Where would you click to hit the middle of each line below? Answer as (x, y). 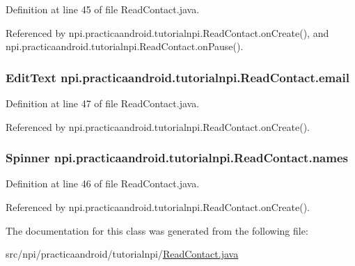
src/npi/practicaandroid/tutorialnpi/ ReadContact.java (122, 254)
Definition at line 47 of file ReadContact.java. (103, 103)
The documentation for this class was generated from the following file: (157, 230)
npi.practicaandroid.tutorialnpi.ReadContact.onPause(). (125, 46)
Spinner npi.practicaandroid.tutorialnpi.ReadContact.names (177, 158)
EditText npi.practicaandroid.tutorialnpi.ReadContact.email (177, 77)
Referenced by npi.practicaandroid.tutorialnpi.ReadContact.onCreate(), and (167, 32)
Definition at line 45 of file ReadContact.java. (103, 9)
